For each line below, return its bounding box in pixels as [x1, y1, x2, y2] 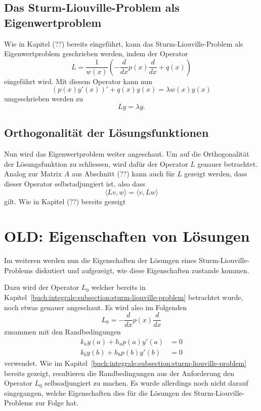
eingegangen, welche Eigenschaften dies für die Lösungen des [4, 387, 192, 398]
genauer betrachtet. [197, 158, 258, 169]
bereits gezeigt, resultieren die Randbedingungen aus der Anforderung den [4, 367, 234, 378]
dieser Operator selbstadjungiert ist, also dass [4, 178, 146, 189]
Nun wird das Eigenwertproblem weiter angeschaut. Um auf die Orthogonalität [4, 148, 249, 159]
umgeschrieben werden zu [4, 93, 83, 104]
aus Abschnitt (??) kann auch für [71, 168, 175, 179]
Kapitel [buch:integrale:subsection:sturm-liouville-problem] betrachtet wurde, [4, 292, 243, 303]
